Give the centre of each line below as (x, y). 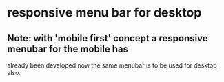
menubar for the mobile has (68, 49)
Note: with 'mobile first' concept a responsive (108, 38)
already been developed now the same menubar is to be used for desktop (112, 65)
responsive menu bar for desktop (104, 13)
